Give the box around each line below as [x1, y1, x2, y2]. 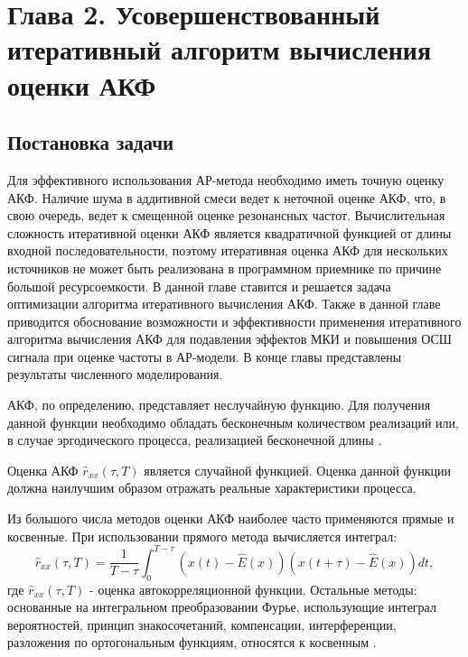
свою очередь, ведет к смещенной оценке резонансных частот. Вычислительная [7, 206, 445, 225]
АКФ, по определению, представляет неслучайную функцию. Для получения [7, 395, 431, 414]
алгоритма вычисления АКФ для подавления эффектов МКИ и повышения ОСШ [7, 329, 452, 348]
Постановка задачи [7, 128, 174, 156]
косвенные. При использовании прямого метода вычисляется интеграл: [7, 526, 398, 545]
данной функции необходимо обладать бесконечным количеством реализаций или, [7, 412, 459, 431]
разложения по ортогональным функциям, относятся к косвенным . [7, 633, 377, 652]
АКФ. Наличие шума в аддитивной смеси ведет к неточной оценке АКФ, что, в [7, 188, 446, 207]
